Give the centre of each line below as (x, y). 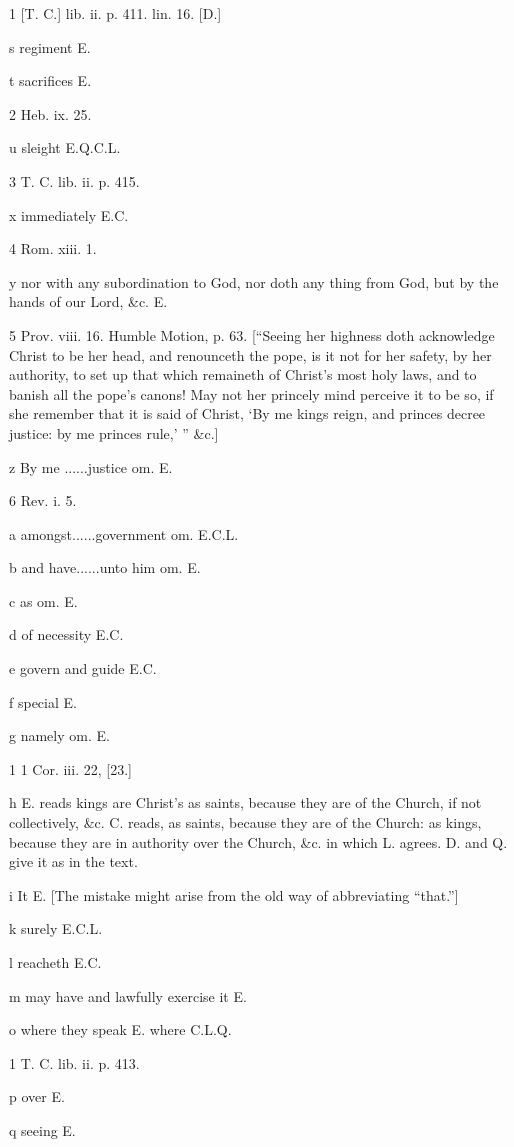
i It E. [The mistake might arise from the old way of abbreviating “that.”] (234, 894)
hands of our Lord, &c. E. (88, 301)
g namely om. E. (59, 735)
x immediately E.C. (69, 214)
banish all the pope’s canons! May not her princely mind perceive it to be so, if (251, 393)
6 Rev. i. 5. (43, 500)
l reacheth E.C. (55, 962)
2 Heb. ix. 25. (50, 113)
